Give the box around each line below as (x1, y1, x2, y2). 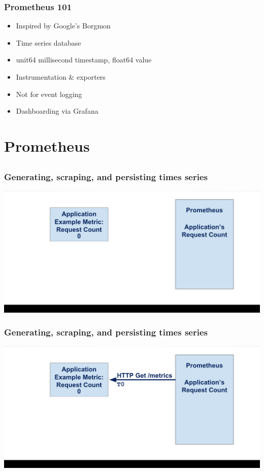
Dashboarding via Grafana (16, 106, 98, 116)
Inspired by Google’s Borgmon (16, 20, 111, 31)
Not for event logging (16, 88, 82, 99)
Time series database (16, 37, 81, 48)
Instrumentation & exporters (16, 72, 106, 82)
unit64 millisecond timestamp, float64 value (16, 54, 152, 65)
